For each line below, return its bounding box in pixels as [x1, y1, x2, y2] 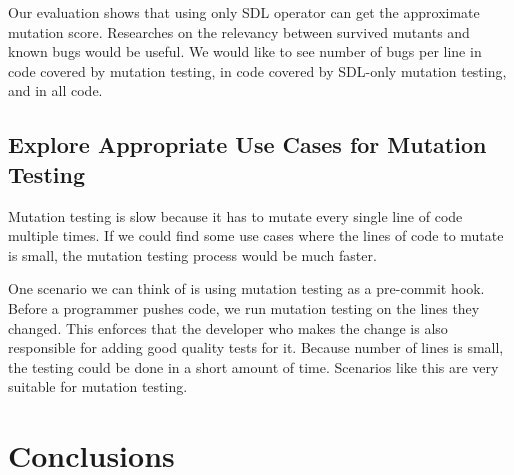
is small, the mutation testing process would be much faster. [8, 244, 377, 265]
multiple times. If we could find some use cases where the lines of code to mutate [8, 225, 504, 246]
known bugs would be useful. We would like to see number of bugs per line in [8, 41, 482, 62]
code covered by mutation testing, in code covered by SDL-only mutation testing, [8, 60, 507, 81]
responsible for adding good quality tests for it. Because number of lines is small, [8, 337, 504, 358]
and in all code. [8, 80, 103, 101]
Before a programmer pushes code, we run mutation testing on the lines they [8, 297, 480, 318]
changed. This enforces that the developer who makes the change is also [8, 317, 448, 338]
